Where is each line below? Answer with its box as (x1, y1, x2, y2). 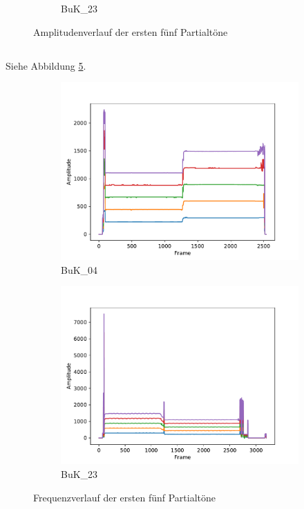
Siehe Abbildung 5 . (6, 58, 86, 72)
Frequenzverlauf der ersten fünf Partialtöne (33, 490, 216, 504)
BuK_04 (61, 262, 98, 277)
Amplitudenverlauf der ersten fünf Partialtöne (33, 24, 228, 39)
